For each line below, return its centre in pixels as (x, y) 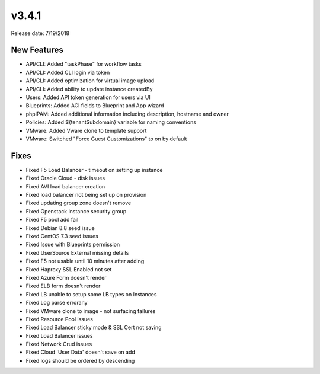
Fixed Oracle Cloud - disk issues (65, 178)
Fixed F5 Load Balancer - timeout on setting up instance (94, 170)
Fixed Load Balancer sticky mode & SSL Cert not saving (94, 327)
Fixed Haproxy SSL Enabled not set (69, 269)
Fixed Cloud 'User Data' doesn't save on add (81, 352)
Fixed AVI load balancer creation (65, 186)
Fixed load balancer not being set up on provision (86, 195)
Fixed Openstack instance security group (76, 211)
